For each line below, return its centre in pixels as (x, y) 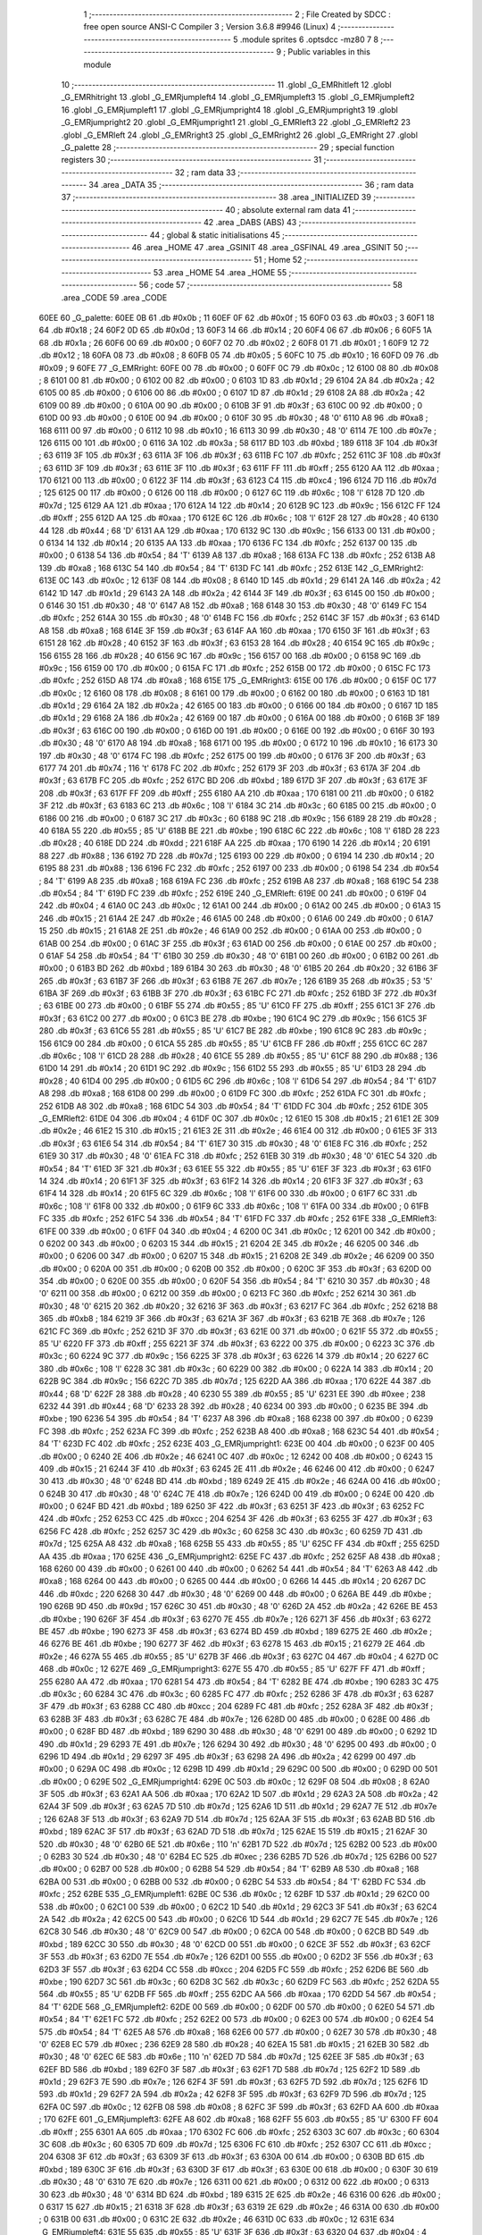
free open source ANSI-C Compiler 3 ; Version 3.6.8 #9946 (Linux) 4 (210, 27)
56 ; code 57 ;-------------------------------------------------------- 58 (271, 285)
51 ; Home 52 (278, 260)
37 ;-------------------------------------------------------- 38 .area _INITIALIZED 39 (216, 198)
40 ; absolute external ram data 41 (288, 209)
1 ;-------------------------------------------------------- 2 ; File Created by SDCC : (237, 14)
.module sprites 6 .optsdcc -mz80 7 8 (309, 39)
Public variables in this (329, 52)
